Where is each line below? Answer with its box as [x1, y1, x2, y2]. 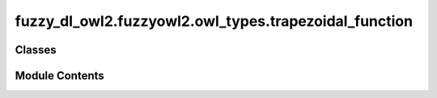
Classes [15, 43, 57, 57]
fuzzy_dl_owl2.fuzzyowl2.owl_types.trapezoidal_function [15, 12, 413, 30]
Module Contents [15, 69, 104, 83]
